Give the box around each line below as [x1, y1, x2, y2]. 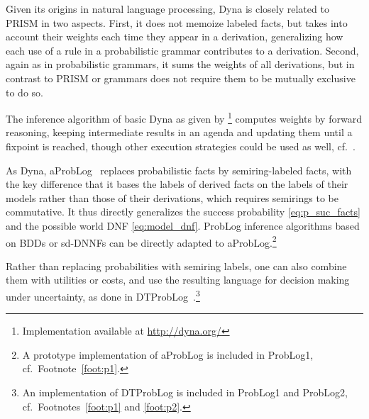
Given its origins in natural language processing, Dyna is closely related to [6, 1, 329, 16]
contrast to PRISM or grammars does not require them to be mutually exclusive [6, 70, 356, 85]
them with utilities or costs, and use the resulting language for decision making [6, 272, 350, 287]
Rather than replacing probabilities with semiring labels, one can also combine [6, 258, 347, 273]
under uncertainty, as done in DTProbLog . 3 [6, 287, 200, 303]
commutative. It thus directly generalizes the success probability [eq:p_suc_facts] [6, 204, 360, 219]
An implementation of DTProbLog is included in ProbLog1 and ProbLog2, [22, 385, 348, 400]
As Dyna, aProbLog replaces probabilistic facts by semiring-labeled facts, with [6, 162, 352, 177]
